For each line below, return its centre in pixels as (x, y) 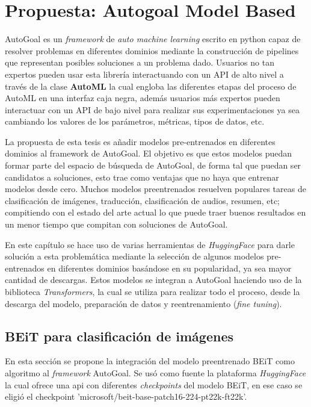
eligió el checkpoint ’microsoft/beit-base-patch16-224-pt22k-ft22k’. (126, 396)
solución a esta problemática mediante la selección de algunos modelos (134, 256)
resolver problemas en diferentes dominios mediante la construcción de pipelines (152, 50)
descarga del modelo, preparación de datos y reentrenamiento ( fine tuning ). (143, 303)
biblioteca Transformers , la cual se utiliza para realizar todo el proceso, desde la (152, 291)
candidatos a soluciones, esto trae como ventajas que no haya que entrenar (142, 177)
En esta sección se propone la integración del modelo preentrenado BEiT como (150, 361)
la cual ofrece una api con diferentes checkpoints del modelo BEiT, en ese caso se (154, 384)
